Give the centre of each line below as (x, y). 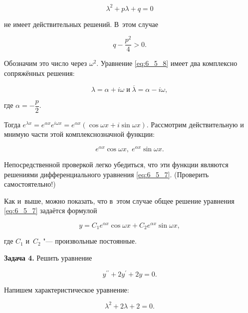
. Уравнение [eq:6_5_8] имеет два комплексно (167, 63)
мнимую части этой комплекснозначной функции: (79, 134)
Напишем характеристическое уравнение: (67, 289)
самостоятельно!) (30, 184)
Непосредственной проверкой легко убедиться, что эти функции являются (116, 164)
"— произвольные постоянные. (90, 241)
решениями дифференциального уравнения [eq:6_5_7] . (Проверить (107, 174)
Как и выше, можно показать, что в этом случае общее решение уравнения (119, 200)
